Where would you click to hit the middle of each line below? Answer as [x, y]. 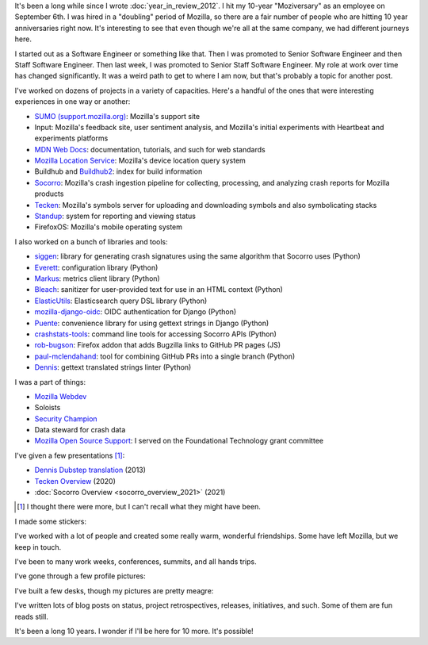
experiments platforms [71, 138]
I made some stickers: [51, 521]
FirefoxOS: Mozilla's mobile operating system [108, 227]
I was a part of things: [50, 382]
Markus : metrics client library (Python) [97, 278]
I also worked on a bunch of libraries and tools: [91, 241]
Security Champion [66, 418]
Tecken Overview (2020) [75, 481]
